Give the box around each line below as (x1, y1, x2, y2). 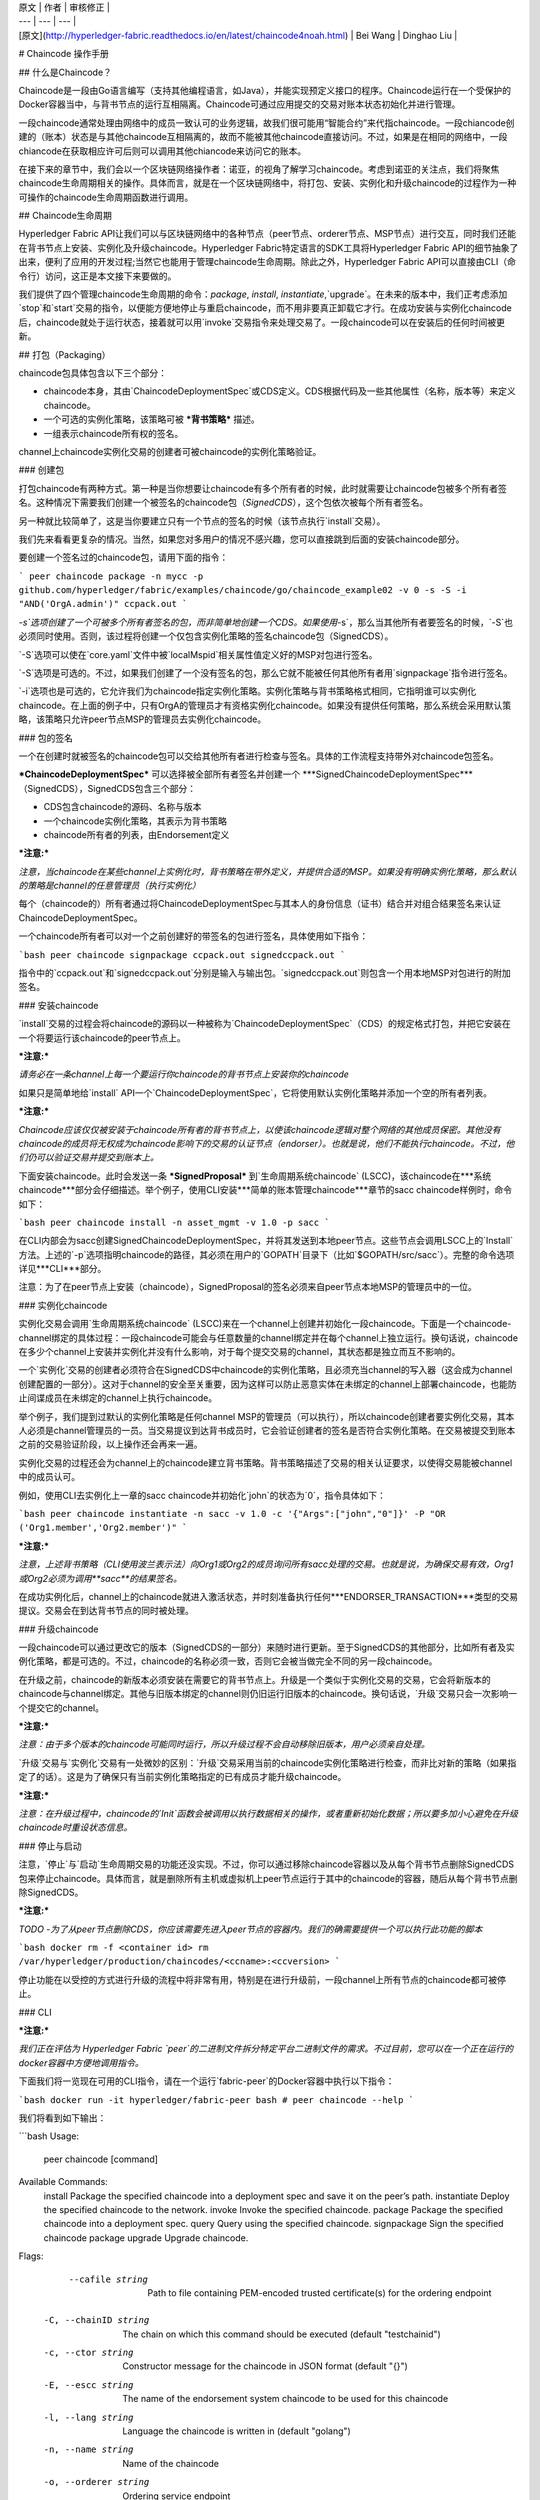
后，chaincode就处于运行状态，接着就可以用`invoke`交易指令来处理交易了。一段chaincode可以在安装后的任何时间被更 (18, 316, 505, 328)
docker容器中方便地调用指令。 (18, 2056, 144, 2069)
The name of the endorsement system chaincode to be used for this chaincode (122, 2393, 449, 2405)
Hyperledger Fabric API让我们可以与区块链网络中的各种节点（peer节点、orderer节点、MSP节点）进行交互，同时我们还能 (18, 228, 517, 240)
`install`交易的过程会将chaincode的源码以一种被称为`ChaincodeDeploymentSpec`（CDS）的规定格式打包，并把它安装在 (18, 1018, 512, 1030)
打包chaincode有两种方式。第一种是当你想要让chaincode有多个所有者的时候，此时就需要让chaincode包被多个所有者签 (18, 482, 507, 494)
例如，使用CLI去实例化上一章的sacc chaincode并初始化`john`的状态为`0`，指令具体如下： (18, 1489, 387, 1501)
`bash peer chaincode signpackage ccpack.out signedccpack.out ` (18, 949, 346, 960)
